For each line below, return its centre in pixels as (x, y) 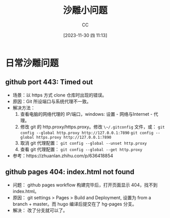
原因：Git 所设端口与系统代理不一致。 (52, 101)
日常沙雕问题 (32, 63)
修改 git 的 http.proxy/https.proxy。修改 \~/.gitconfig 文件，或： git (92, 127)
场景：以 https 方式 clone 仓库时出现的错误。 (60, 95)
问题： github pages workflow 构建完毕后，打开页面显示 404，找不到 (85, 185)
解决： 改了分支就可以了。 (40, 210)
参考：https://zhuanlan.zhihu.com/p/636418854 (63, 155)
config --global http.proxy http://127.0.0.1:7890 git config (87, 133)
